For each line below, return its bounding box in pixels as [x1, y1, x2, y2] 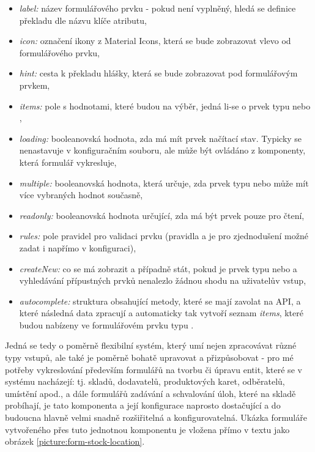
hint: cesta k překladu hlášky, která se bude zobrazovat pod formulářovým [19, 67, 298, 80]
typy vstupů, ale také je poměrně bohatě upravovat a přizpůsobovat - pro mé [5, 351, 294, 364]
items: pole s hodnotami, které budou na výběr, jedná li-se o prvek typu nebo [19, 99, 311, 112]
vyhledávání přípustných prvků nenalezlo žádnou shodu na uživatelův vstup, [19, 274, 306, 287]
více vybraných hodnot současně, [19, 188, 143, 201]
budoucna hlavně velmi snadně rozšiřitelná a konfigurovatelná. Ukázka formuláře [5, 411, 307, 424]
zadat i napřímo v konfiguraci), [19, 241, 136, 254]
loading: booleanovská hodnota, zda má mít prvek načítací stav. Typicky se [19, 132, 302, 144]
